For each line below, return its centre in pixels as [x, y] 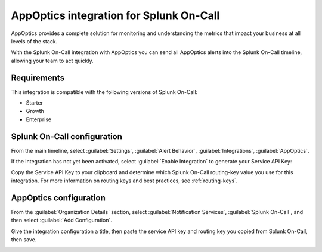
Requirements [38, 78]
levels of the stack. [34, 41]
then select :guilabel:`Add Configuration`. [62, 220]
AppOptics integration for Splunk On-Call [115, 15]
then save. [24, 239]
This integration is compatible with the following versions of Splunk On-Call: [104, 92]
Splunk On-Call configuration [66, 136]
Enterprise [39, 119]
